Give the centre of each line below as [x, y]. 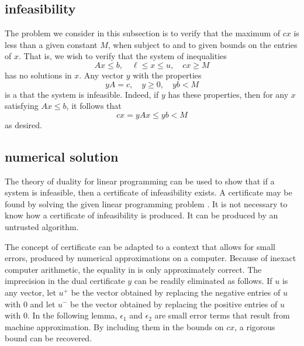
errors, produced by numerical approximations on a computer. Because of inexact [151, 258]
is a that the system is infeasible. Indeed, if [82, 94]
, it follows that [94, 106]
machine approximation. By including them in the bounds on [114, 326]
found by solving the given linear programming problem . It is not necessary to [146, 203]
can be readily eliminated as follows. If [203, 281]
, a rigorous [255, 326]
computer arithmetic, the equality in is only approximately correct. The [133, 269]
